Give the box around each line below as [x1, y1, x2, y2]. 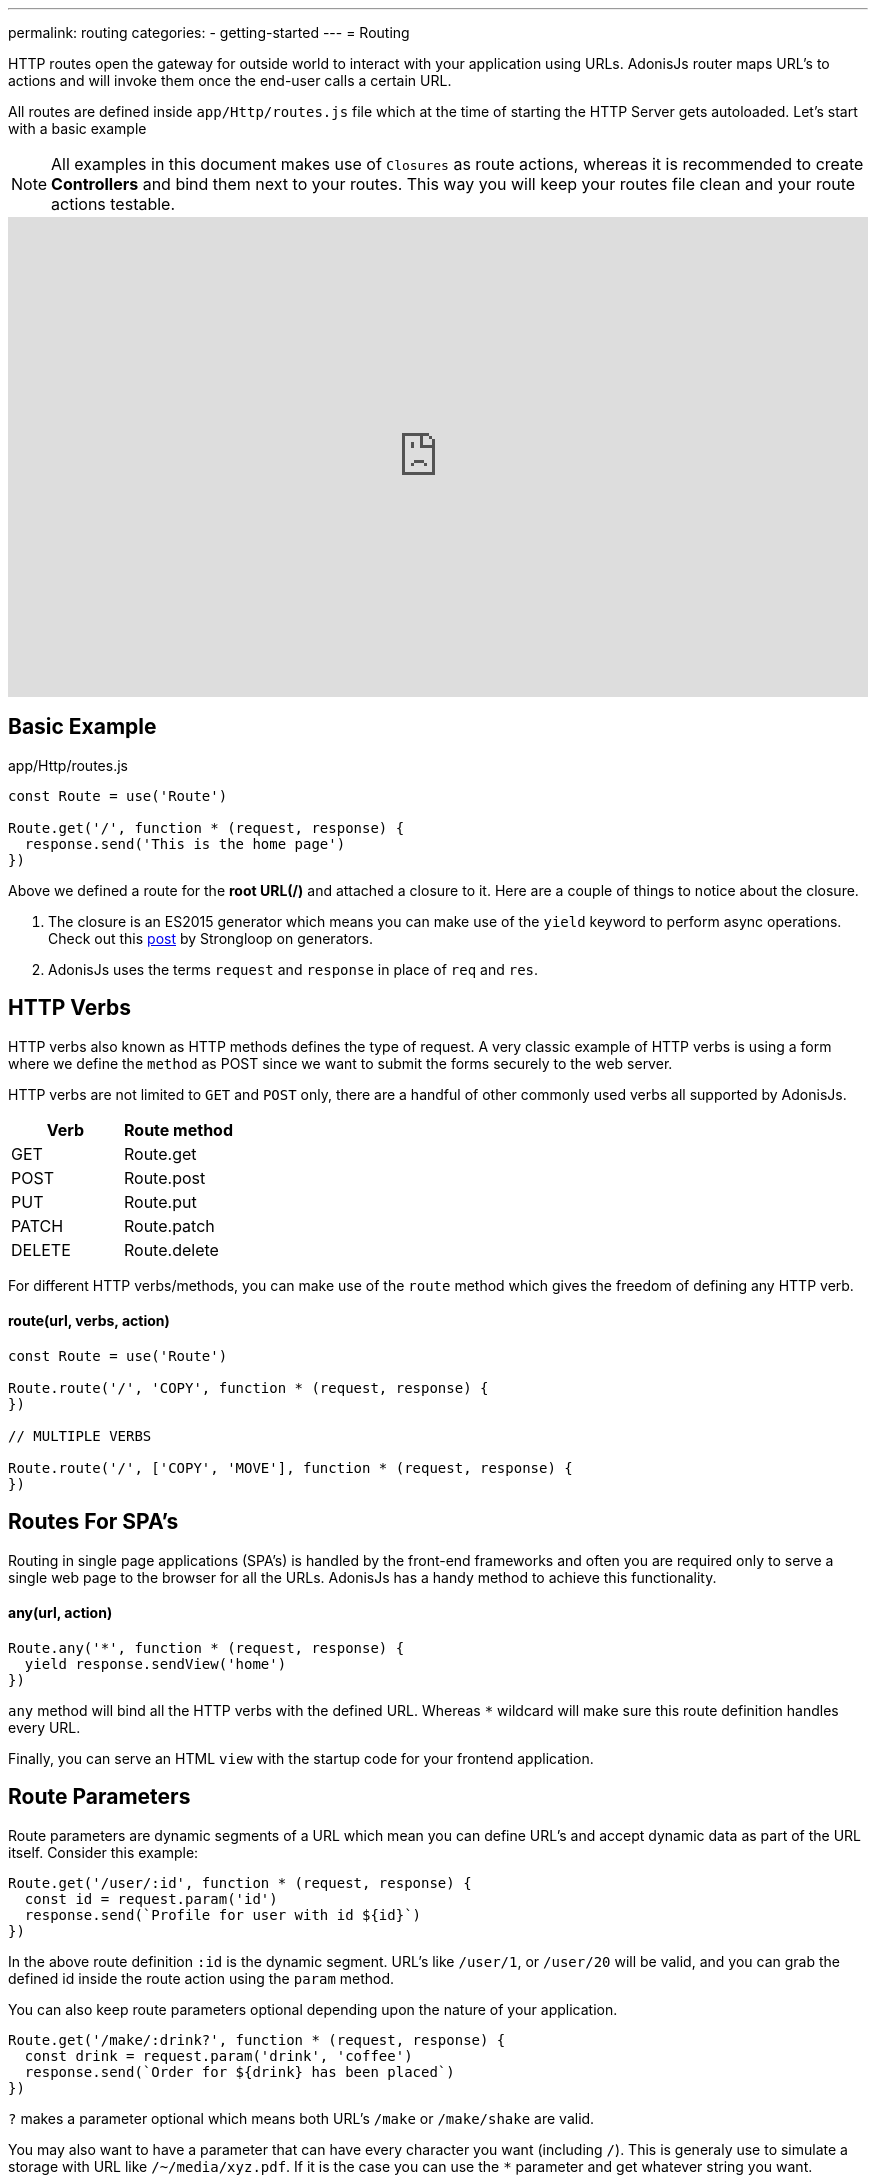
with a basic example [8, 120, 147, 137]
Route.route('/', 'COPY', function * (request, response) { [8, 1379, 489, 1396]
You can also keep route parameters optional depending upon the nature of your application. [8, 2000, 618, 2018]
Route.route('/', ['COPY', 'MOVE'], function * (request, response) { [8, 1459, 573, 1476]
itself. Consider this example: [8, 1843, 199, 1861]
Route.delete [124, 1239, 219, 1260]
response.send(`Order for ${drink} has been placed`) [24, 2063, 455, 2080]
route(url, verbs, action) [8, 1312, 170, 1330]
